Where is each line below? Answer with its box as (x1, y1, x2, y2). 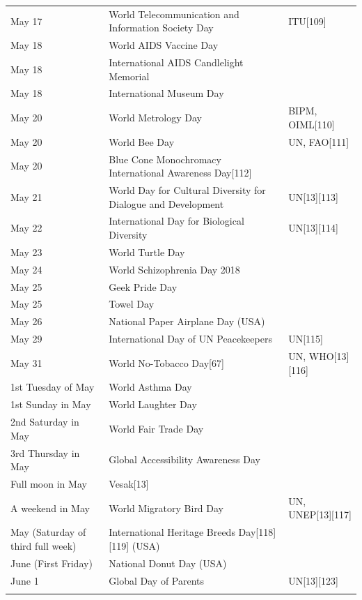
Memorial (109, 68, 150, 83)
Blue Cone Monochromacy (109, 151, 221, 166)
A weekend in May (10, 500, 90, 515)
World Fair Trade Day (109, 421, 204, 435)
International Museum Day (109, 86, 224, 100)
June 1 (10, 573, 39, 587)
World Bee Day (109, 134, 175, 149)
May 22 (10, 220, 42, 235)
